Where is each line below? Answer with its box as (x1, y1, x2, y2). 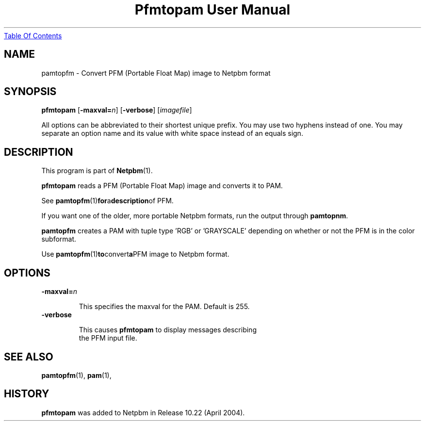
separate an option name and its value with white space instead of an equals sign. (41, 129, 303, 138)
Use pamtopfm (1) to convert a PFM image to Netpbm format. (41, 250, 229, 259)
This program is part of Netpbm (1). (41, 166, 153, 175)
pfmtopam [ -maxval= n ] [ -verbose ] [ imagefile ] (41, 106, 192, 114)
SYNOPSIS (4, 85, 57, 98)
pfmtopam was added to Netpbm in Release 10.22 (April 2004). (41, 408, 245, 417)
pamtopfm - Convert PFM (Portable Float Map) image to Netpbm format (41, 68, 271, 77)
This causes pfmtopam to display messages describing (79, 326, 257, 334)
